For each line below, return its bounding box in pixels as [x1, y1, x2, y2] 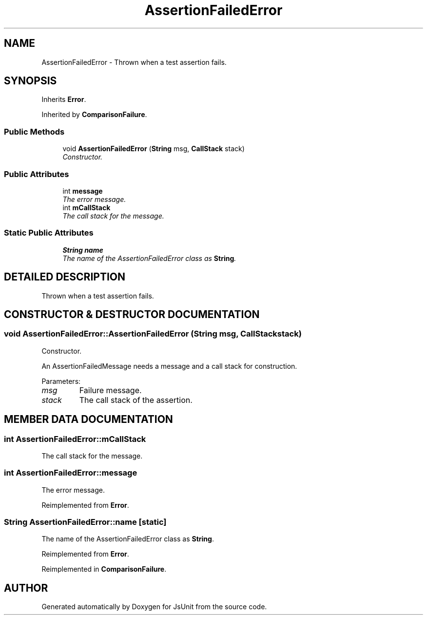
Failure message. [79, 385, 142, 395]
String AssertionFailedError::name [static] [4, 517, 167, 527]
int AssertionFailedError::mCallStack [4, 434, 146, 444]
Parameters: [41, 377, 81, 385]
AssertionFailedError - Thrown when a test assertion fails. [41, 58, 227, 66]
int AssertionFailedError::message [4, 468, 137, 478]
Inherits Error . [41, 95, 86, 104]
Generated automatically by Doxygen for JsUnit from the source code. [41, 602, 267, 611]
